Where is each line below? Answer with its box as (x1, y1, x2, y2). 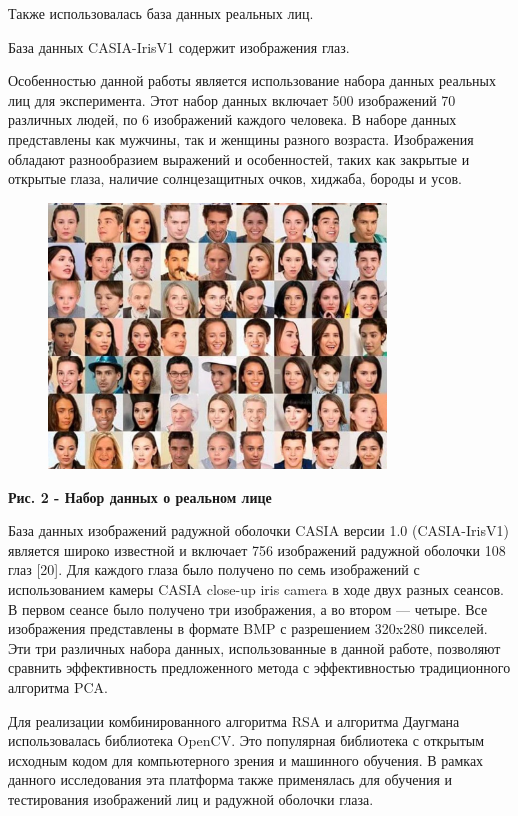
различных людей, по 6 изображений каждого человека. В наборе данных (8, 109, 457, 130)
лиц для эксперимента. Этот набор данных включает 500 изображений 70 (8, 89, 456, 110)
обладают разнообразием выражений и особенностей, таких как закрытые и (8, 148, 470, 169)
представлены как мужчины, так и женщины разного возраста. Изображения (8, 128, 474, 149)
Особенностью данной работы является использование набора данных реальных (8, 70, 496, 91)
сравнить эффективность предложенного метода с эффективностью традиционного (8, 657, 511, 678)
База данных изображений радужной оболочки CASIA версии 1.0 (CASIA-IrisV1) (8, 520, 509, 541)
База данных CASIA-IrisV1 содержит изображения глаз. (8, 36, 350, 57)
